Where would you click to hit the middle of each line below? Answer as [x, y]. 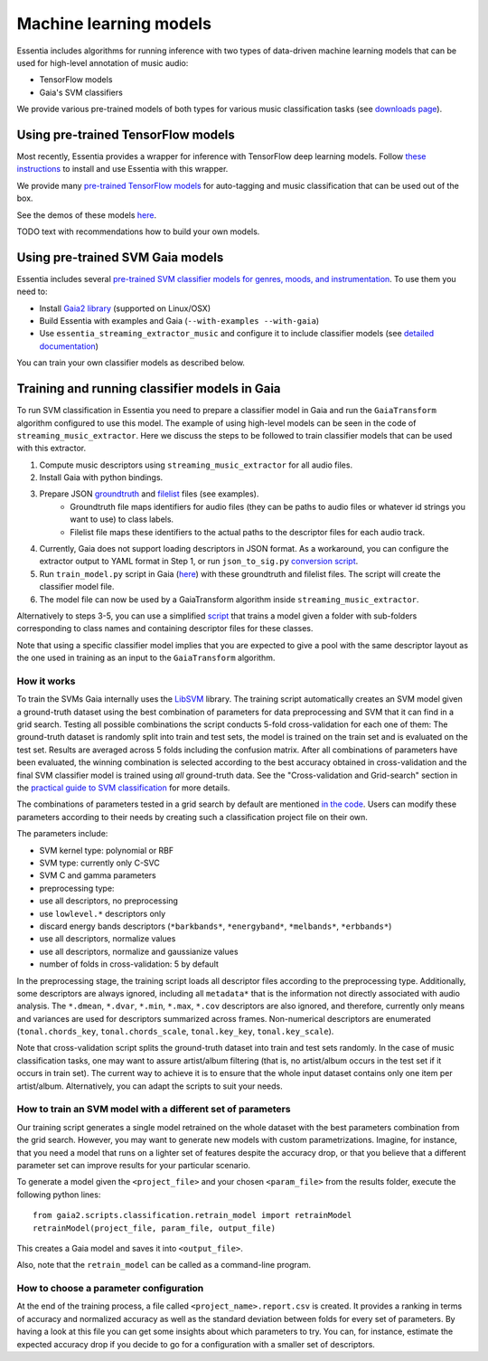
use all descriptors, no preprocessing [108, 901]
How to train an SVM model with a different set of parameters [154, 1110]
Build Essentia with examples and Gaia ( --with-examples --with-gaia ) [179, 321]
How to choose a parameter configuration [110, 1289]
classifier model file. [77, 587]
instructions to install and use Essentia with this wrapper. [122, 169]
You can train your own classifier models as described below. [131, 363]
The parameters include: [62, 834]
